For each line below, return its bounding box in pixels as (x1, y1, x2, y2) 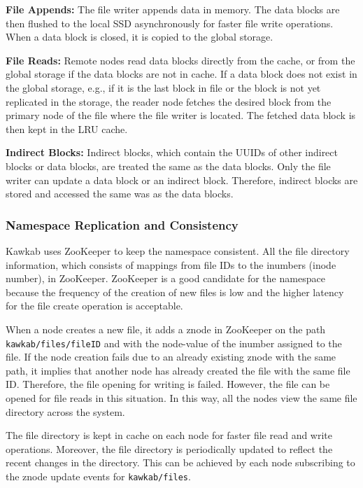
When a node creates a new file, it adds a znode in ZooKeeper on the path (6, 321, 326, 336)
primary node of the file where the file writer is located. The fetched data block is (6, 108, 356, 123)
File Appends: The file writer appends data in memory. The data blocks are (6, 2, 340, 16)
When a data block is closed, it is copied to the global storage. (6, 29, 273, 44)
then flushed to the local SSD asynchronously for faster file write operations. (6, 15, 334, 30)
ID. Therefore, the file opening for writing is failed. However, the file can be (6, 377, 330, 391)
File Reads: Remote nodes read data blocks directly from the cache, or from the (6, 53, 355, 67)
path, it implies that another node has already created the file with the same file (6, 363, 350, 377)
